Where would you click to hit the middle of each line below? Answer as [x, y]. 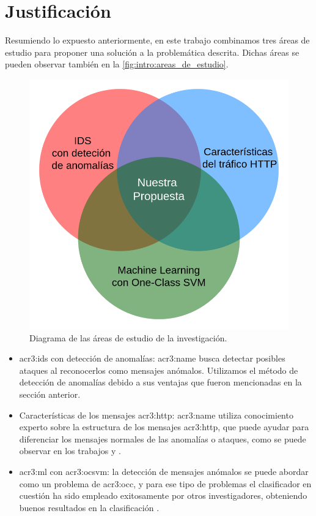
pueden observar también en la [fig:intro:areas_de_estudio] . [117, 64]
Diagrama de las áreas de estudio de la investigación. [128, 337]
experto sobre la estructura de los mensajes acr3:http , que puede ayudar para [164, 427]
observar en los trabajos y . [70, 451]
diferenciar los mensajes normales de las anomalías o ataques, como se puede [163, 438]
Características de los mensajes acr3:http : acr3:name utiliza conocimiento [156, 415]
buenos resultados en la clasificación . [89, 507]
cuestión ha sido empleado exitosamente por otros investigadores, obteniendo [163, 495]
